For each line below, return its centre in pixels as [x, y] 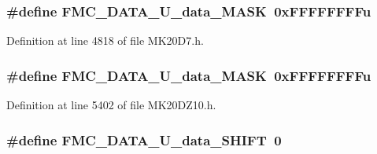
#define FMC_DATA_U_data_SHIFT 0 [144, 139]
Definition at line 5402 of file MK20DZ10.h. [111, 105]
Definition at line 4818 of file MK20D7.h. [105, 40]
